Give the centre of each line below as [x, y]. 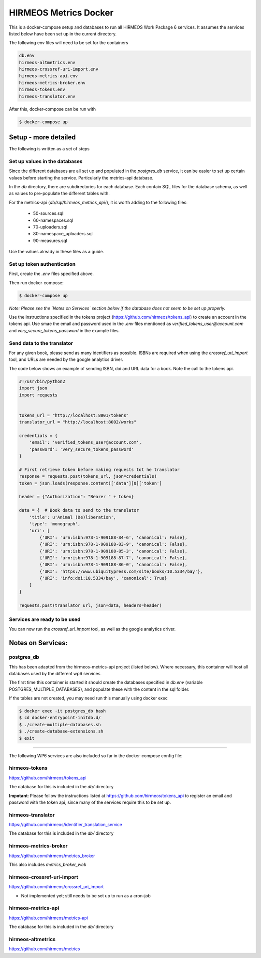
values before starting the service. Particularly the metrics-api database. [81, 178]
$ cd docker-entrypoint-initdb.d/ [60, 718]
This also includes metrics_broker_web [48, 864]
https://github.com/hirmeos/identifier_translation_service [66, 825]
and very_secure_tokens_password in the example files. [64, 330]
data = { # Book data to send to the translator [79, 510]
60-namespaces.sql [53, 220]
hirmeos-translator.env [47, 96]
